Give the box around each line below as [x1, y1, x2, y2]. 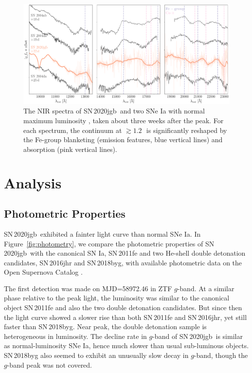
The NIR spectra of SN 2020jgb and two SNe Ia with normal [23, 106, 205, 116]
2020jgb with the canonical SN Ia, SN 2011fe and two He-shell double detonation [4, 248, 246, 258]
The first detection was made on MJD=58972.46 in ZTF [4, 283, 172, 293]
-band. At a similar [177, 283, 234, 293]
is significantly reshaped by [146, 125, 227, 135]
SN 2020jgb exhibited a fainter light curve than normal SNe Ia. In [4, 228, 201, 239]
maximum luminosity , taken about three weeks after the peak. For [23, 115, 224, 125]
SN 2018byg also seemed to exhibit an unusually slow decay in [4, 350, 189, 360]
